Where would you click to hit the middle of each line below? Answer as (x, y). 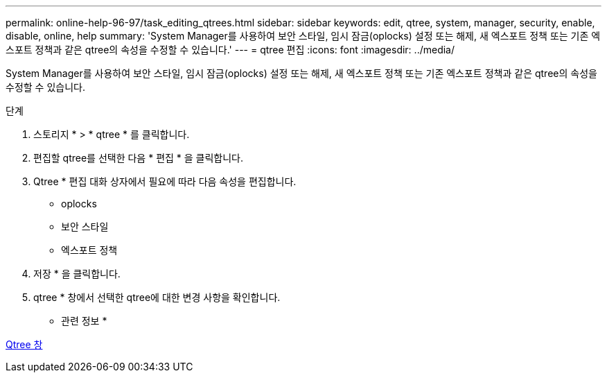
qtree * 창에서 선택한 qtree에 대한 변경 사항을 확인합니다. (157, 297)
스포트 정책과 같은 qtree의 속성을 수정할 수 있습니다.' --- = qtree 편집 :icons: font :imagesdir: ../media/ (230, 50)
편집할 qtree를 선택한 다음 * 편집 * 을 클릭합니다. (139, 158)
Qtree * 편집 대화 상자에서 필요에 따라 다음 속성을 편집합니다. (165, 181)
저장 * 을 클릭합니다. (77, 274)
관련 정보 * (84, 321)
